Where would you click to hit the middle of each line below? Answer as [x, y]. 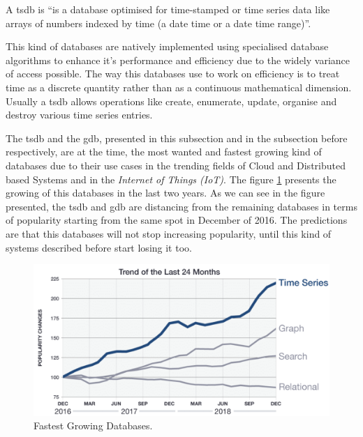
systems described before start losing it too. [99, 247]
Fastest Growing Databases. [93, 426]
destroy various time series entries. [79, 115]
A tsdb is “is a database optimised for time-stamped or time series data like [168, 9]
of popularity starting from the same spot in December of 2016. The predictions [177, 220]
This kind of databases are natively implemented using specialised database [167, 46]
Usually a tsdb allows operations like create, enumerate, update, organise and [171, 101]
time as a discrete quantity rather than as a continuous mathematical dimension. [179, 87]
